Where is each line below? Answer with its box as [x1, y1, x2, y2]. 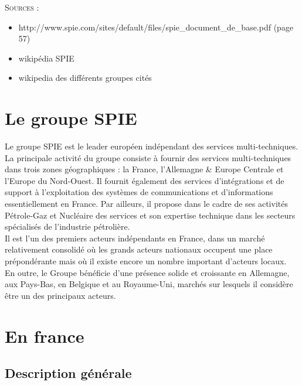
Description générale [5, 364, 132, 382]
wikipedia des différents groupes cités [18, 71, 152, 84]
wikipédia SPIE [18, 52, 74, 64]
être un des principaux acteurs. [5, 289, 116, 301]
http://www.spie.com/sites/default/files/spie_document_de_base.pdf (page [18, 21, 294, 33]
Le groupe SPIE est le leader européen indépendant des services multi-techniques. [5, 140, 298, 152]
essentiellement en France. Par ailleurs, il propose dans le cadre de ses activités [5, 197, 288, 210]
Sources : [5, 1, 39, 13]
